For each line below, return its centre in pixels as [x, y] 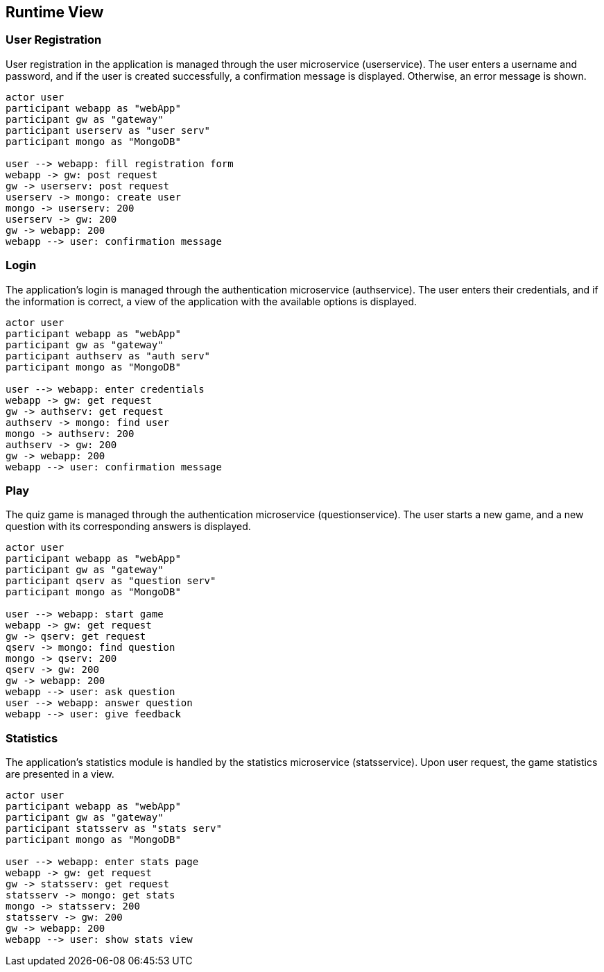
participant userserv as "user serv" [108, 130]
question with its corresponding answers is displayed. [128, 527]
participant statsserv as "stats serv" [114, 829]
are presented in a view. [60, 774]
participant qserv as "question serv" [111, 581]
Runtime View [55, 12]
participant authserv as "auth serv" [108, 356]
